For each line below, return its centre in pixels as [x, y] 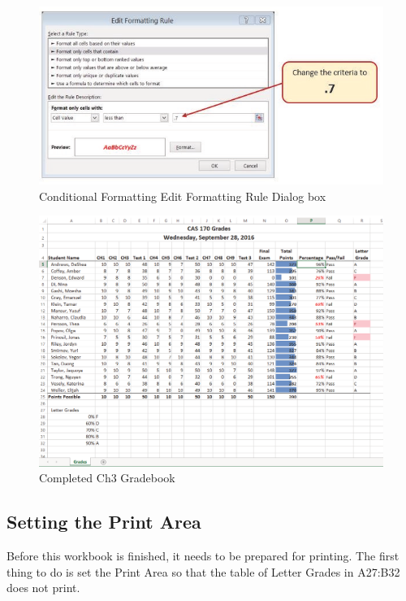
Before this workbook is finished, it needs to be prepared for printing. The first [203, 556]
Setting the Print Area [104, 522]
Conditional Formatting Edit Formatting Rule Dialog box [183, 196]
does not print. [43, 588]
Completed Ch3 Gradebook [107, 478]
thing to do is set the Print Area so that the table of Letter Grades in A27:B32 [203, 571]
